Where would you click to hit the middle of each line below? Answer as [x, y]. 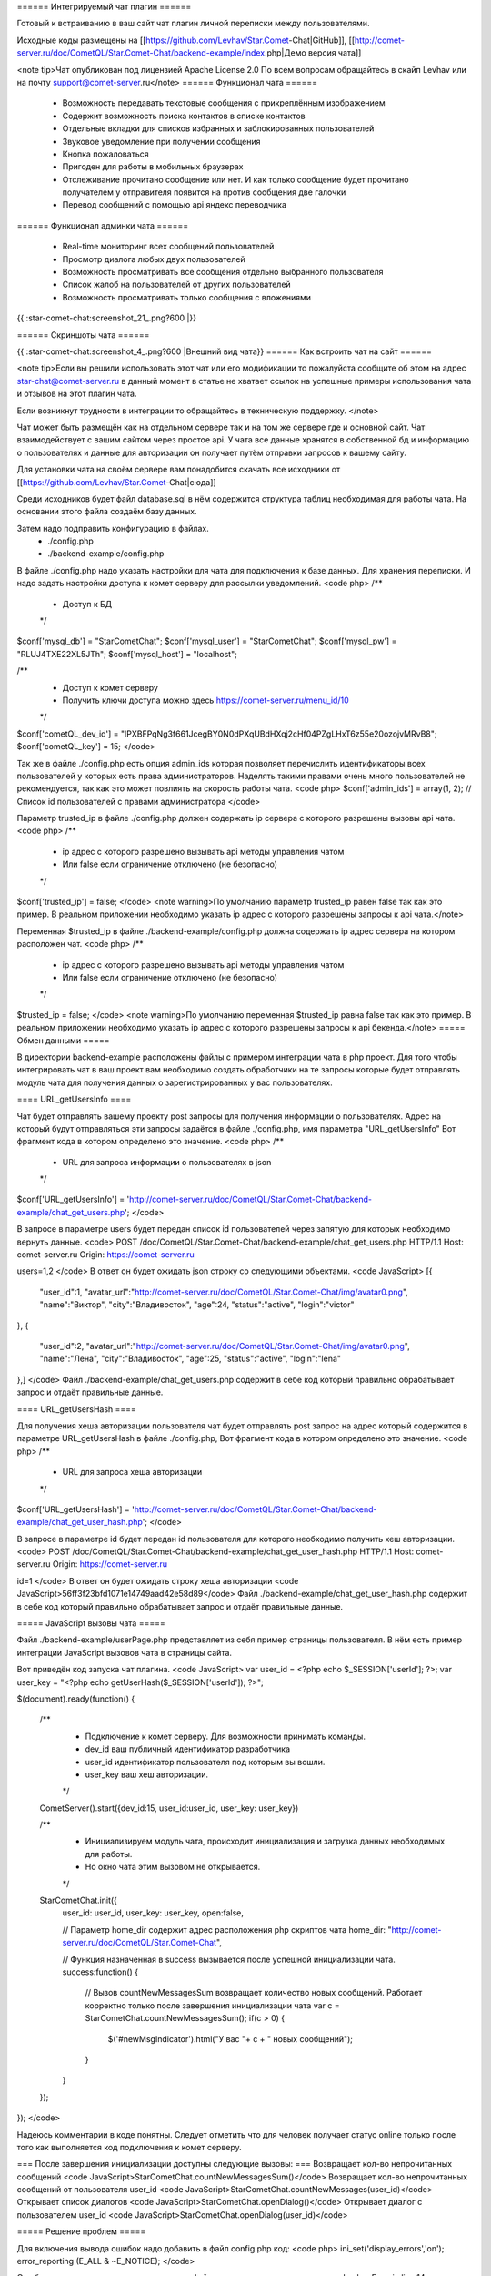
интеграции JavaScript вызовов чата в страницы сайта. [124, 1652]
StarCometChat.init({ [79, 1900]
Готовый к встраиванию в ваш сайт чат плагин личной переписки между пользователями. [193, 24]
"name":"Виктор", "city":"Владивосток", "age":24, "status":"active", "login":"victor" [197, 1305]
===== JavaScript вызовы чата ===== [91, 1623]
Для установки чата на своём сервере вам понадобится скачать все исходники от [179, 470]
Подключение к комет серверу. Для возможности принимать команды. [225, 1736]
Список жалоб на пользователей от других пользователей [176, 284]
